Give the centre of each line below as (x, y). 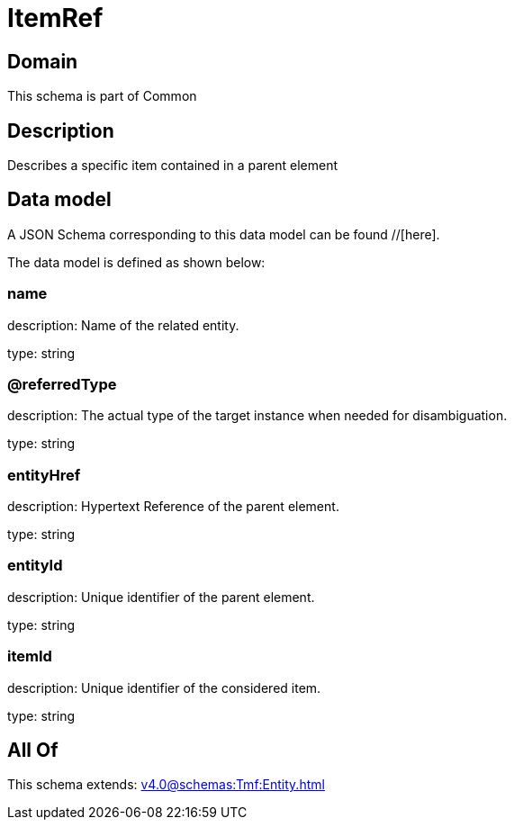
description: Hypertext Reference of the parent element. (173, 507)
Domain (43, 61)
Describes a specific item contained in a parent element (172, 166)
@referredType (62, 384)
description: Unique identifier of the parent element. (161, 597)
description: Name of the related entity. (123, 325)
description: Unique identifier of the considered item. (164, 688)
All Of (33, 751)
